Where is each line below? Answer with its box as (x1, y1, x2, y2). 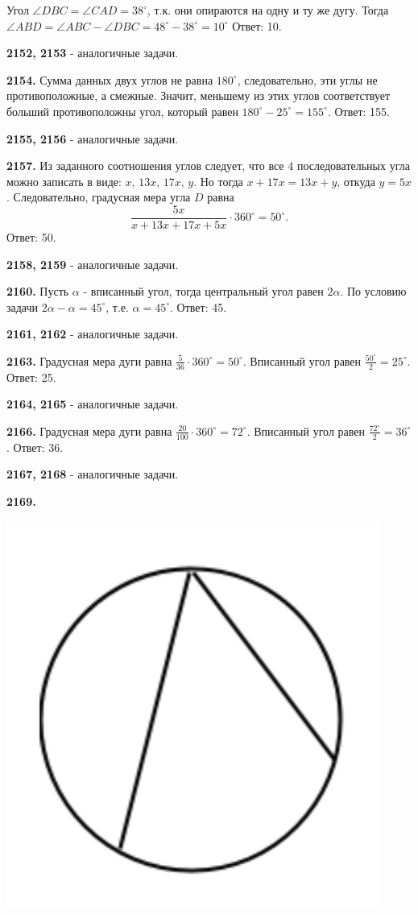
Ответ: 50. (6, 229, 56, 245)
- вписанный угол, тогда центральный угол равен (83, 283, 324, 300)
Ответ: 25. (6, 368, 56, 385)
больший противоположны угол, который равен (6, 102, 238, 119)
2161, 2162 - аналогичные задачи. (6, 325, 179, 342)
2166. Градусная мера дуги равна (6, 422, 172, 439)
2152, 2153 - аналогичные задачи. (6, 44, 179, 61)
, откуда (337, 172, 375, 189)
